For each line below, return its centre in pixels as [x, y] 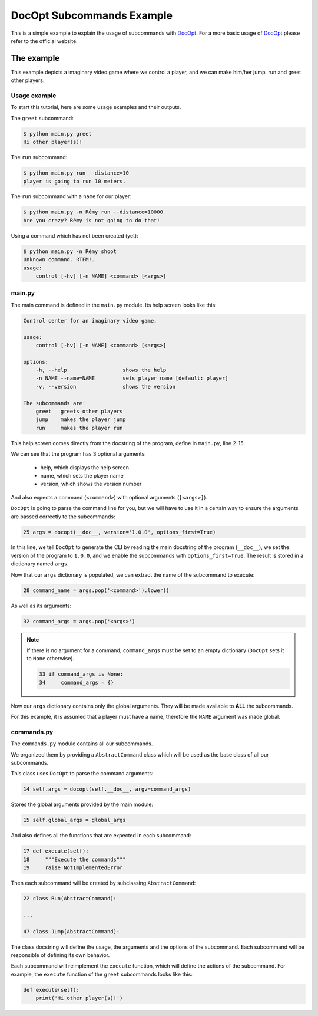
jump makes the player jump [81, 420]
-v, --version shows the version [106, 387]
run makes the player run [79, 428]
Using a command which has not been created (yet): [74, 235]
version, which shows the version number [91, 484]
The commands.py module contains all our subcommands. [82, 744]
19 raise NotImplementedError [73, 868]
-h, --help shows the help [101, 370]
